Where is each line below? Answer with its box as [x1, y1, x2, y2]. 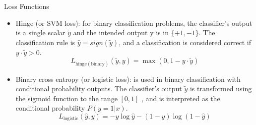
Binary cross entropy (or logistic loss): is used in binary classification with [15, 73, 241, 84]
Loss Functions [4, 1, 49, 11]
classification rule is [15, 37, 75, 47]
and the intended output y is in [73, 27, 169, 38]
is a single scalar [15, 27, 65, 38]
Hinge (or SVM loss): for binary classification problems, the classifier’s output [15, 17, 253, 28]
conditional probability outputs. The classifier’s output [15, 83, 182, 94]
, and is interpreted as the [141, 93, 220, 103]
